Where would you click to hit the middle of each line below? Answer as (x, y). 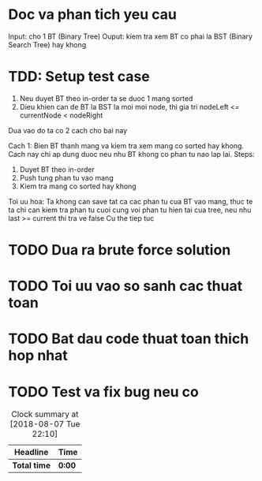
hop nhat (38, 356)
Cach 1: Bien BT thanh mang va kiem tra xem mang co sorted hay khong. (126, 145)
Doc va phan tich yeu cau (93, 15)
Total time (32, 465)
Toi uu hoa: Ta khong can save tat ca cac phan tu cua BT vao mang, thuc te (131, 201)
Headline (32, 453)
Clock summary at (45, 414)
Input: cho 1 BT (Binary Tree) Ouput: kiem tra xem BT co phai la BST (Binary (130, 36)
